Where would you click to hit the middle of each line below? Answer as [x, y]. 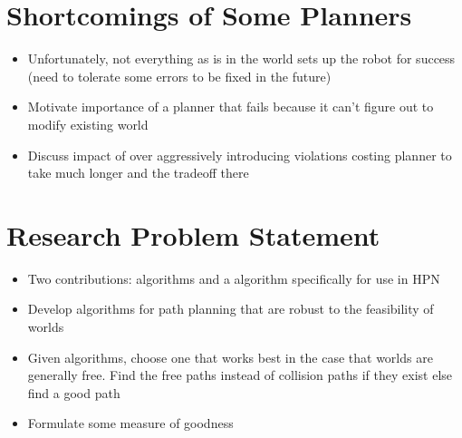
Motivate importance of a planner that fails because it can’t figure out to [231, 107]
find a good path [74, 392]
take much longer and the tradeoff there [138, 173]
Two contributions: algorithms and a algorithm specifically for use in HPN [234, 278]
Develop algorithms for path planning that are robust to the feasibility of [231, 309]
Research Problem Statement [193, 234]
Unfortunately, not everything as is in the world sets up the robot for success [241, 58]
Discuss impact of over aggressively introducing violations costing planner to [240, 155]
